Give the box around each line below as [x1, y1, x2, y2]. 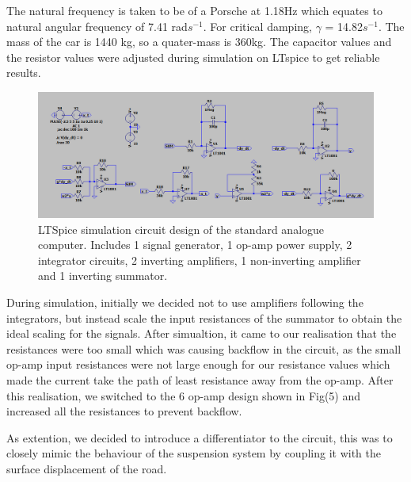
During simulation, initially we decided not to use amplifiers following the [6, 293, 363, 310]
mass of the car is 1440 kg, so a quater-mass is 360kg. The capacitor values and [6, 33, 392, 50]
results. [6, 64, 41, 81]
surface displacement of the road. [6, 460, 167, 476]
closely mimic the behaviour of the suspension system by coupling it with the [6, 445, 381, 461]
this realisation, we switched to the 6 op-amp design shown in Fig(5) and [6, 387, 361, 404]
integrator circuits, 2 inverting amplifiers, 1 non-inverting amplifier [38, 251, 361, 268]
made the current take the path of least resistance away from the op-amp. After [6, 371, 394, 388]
